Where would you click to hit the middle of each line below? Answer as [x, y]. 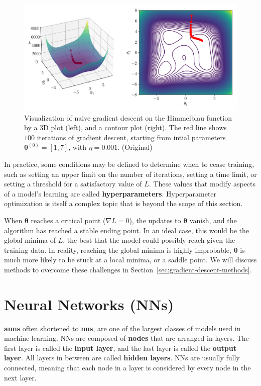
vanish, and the [213, 220]
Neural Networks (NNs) [89, 304]
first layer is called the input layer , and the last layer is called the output [120, 348]
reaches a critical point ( [68, 220]
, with [78, 147]
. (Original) [135, 147]
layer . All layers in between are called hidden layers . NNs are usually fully [122, 358]
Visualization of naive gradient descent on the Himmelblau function [128, 117]
